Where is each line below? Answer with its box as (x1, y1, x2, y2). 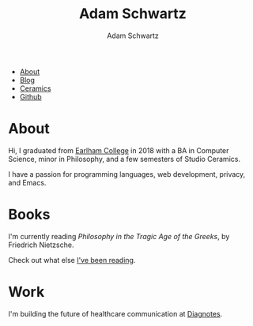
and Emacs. (8, 178, 47, 187)
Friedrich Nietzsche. (8, 240, 74, 249)
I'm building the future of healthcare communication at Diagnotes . (8, 309, 223, 318)
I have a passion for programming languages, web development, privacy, (8, 169, 246, 178)
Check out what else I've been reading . (8, 255, 136, 264)
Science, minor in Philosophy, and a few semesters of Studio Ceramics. (8, 154, 241, 163)
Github (19, 92, 42, 101)
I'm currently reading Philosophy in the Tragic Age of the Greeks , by (8, 231, 230, 241)
